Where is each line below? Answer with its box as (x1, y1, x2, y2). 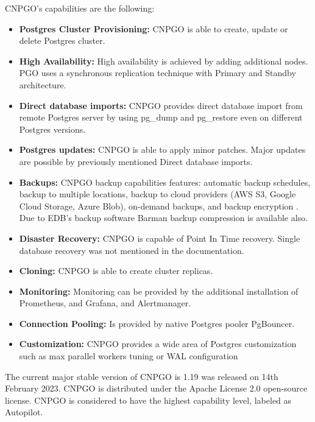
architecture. (19, 78, 66, 91)
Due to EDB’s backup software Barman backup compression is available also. (19, 211, 308, 224)
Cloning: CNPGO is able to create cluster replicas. (19, 264, 213, 277)
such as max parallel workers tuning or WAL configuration (19, 350, 238, 362)
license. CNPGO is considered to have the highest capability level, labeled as (5, 393, 292, 406)
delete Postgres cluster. (19, 34, 105, 47)
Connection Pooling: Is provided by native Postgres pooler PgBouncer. (19, 317, 295, 329)
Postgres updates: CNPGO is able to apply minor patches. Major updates (19, 143, 306, 156)
